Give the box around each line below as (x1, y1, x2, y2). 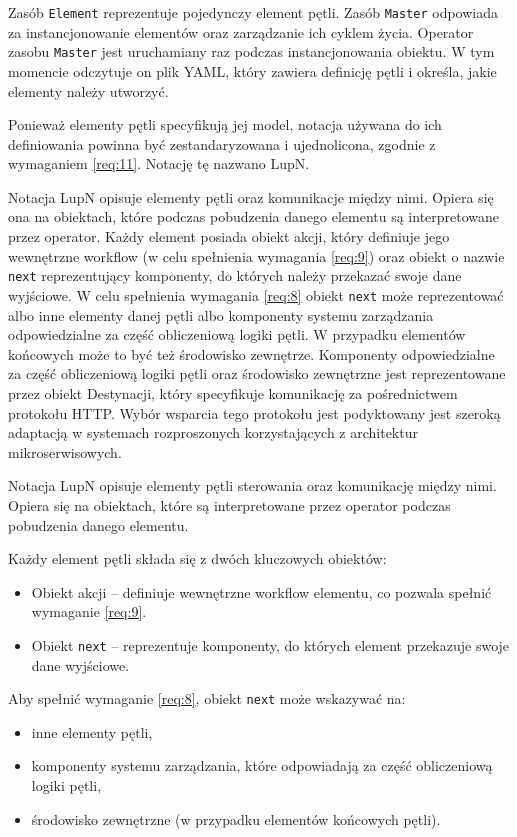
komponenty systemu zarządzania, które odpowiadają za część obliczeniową (31, 755, 493, 776)
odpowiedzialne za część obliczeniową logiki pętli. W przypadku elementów (8, 324, 466, 345)
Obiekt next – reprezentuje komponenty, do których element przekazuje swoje (31, 634, 510, 655)
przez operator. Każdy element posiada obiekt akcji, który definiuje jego (8, 226, 450, 247)
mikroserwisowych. (8, 441, 122, 462)
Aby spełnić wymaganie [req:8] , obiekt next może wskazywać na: (8, 688, 406, 709)
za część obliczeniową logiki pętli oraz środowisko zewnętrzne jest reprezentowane (8, 363, 506, 384)
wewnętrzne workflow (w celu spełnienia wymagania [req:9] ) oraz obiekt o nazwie (8, 245, 505, 266)
